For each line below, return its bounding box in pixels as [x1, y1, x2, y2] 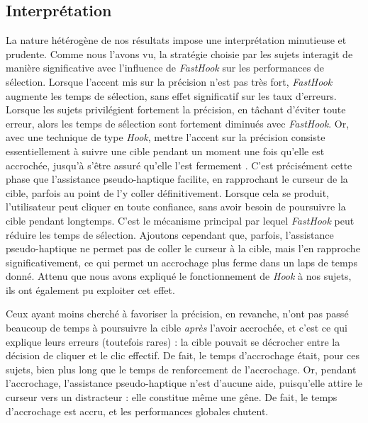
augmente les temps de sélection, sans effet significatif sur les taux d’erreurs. [6, 88, 337, 103]
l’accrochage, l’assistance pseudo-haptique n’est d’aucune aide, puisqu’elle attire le [6, 376, 362, 390]
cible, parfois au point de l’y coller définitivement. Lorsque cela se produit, [6, 185, 329, 200]
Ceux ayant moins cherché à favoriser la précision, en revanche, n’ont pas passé [6, 306, 349, 321]
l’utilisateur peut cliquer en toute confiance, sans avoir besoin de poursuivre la [6, 199, 346, 214]
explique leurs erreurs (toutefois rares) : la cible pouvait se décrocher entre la [6, 334, 340, 349]
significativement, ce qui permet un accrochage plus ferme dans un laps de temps [6, 254, 357, 269]
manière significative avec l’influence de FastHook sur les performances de [6, 60, 324, 75]
